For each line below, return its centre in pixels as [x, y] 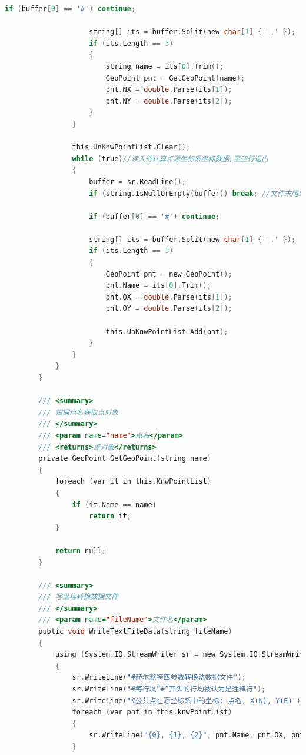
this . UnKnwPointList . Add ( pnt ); [167, 332]
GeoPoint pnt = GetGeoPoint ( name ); [175, 78]
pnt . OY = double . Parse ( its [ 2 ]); [169, 309]
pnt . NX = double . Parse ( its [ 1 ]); [169, 90]
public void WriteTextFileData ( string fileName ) [135, 632]
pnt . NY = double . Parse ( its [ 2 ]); [169, 101]
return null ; [80, 551]
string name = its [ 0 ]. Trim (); [165, 66]
